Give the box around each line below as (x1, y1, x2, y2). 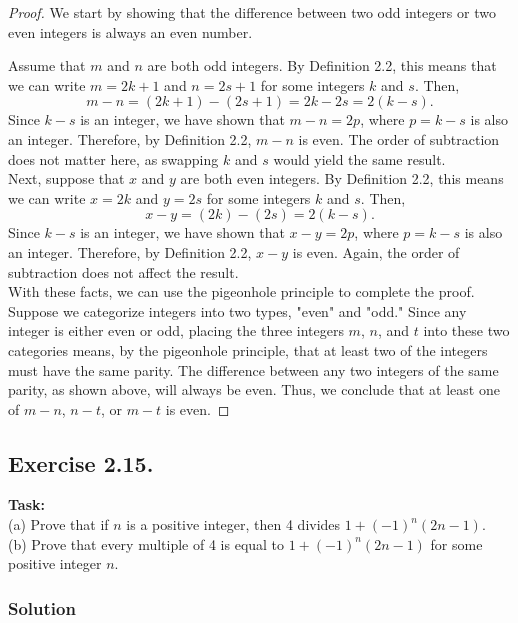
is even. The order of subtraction (298, 128, 500, 149)
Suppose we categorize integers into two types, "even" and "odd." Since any (8, 300, 467, 321)
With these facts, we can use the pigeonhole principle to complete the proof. (8, 281, 475, 302)
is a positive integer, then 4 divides (126, 514, 341, 535)
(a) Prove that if (8, 514, 109, 535)
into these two (423, 320, 510, 341)
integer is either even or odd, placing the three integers (8, 320, 344, 341)
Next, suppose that (8, 168, 125, 189)
